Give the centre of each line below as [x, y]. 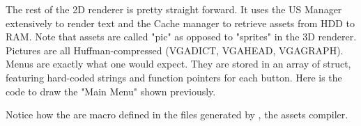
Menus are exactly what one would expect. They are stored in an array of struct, [178, 64]
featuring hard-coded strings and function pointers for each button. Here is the [174, 77]
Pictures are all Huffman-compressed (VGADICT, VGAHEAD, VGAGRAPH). [175, 50]
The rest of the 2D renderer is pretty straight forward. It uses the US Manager [174, 9]
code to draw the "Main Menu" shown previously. [111, 91]
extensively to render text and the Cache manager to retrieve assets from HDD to [180, 23]
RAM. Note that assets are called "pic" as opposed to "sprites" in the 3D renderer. [181, 37]
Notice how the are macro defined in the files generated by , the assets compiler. [177, 115]
